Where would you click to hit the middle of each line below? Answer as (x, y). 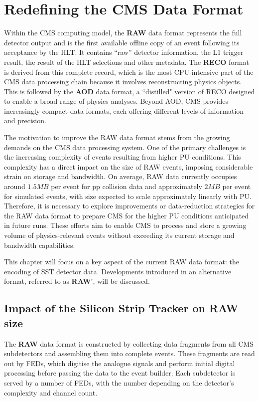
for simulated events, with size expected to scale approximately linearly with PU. (128, 196)
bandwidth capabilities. (40, 245)
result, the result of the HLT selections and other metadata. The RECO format (127, 62)
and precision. (25, 120)
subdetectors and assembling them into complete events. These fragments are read (129, 353)
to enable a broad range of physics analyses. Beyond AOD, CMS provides (116, 101)
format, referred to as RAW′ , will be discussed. (77, 281)
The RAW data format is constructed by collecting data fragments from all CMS (129, 343)
